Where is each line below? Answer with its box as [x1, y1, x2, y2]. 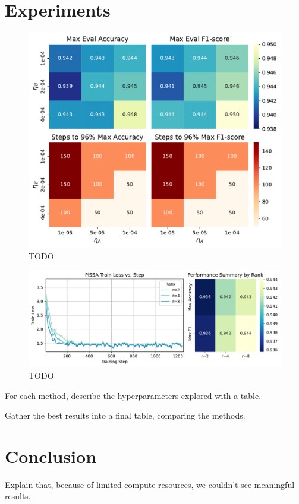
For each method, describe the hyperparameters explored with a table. [5, 389, 262, 401]
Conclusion [5, 443, 97, 468]
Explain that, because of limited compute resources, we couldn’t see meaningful [5, 478, 295, 490]
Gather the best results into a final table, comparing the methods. [5, 409, 246, 421]
